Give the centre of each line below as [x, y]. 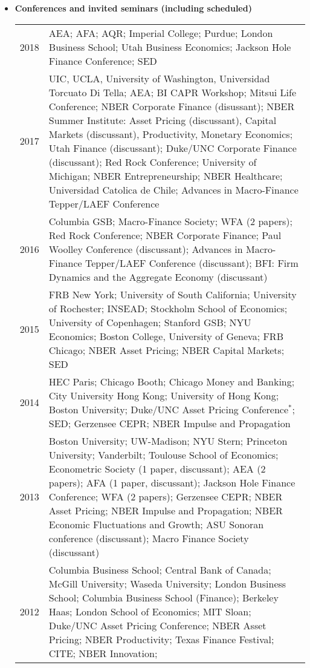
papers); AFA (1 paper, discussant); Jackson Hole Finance [172, 482]
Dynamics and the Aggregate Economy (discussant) [158, 277]
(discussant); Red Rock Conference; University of [153, 162]
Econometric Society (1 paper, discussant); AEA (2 [157, 468]
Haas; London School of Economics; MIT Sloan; [150, 611]
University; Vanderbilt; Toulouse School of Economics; [163, 454]
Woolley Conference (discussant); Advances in [146, 249]
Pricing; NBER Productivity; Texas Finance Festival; [161, 639]
